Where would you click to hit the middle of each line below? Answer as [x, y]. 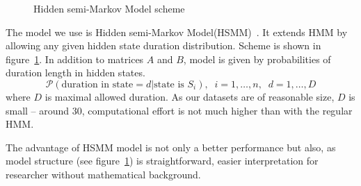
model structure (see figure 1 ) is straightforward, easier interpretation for [162, 161]
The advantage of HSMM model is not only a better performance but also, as [171, 147]
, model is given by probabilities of [257, 59]
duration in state [97, 84]
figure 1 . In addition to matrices [75, 59]
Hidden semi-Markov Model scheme [109, 8]
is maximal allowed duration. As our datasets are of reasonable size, [190, 96]
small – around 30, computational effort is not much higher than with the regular [179, 110]
